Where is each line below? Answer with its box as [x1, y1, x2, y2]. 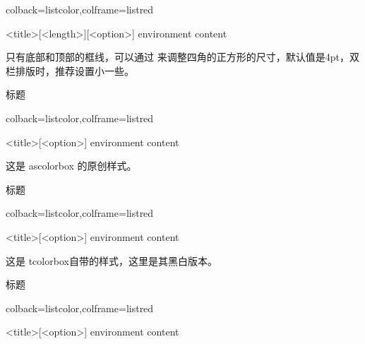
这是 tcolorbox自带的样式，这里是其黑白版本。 [6, 253, 217, 268]
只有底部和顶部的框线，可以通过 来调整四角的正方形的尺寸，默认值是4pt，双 [6, 49, 359, 64]
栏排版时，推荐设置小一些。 [6, 63, 134, 78]
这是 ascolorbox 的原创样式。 [6, 158, 137, 173]
